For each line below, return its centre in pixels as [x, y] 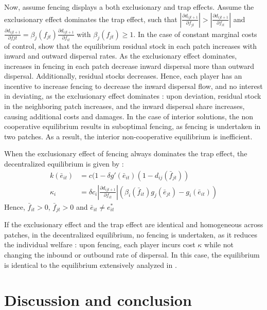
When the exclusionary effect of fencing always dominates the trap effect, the [126, 153]
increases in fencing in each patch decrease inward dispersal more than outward [129, 66]
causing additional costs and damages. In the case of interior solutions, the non [129, 116]
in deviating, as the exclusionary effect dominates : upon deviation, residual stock [133, 96]
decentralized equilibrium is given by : [64, 164]
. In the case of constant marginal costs [195, 34]
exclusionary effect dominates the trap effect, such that [91, 19]
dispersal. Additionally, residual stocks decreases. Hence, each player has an [123, 76]
